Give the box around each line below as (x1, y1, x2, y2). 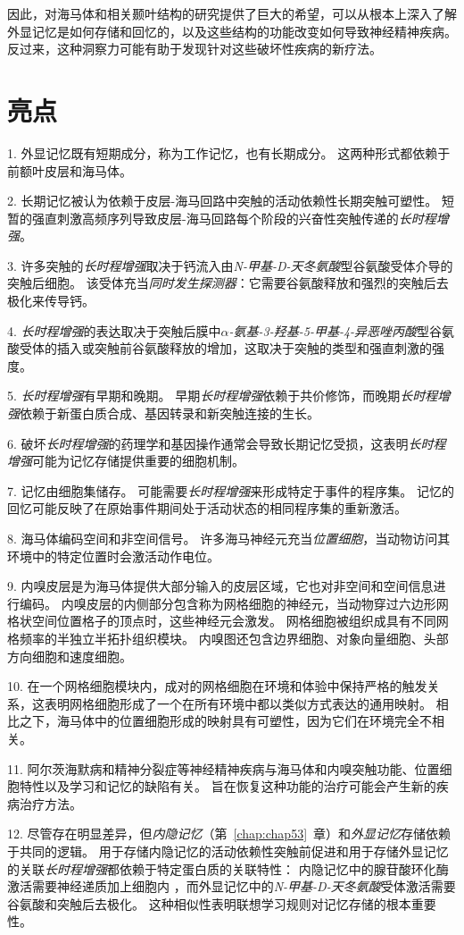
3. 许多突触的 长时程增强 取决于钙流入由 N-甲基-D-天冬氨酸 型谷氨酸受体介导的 (7, 256, 453, 274)
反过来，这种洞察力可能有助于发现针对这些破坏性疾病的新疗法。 (7, 39, 382, 58)
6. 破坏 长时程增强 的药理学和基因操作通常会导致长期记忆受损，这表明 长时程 (7, 434, 446, 452)
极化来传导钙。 (7, 291, 95, 310)
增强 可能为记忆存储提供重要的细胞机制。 (7, 451, 244, 470)
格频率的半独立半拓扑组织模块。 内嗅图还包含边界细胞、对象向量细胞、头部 (7, 628, 449, 647)
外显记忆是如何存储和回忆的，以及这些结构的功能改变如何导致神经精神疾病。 (7, 21, 457, 40)
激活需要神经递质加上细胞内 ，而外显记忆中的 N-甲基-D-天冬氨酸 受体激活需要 (7, 877, 456, 896)
